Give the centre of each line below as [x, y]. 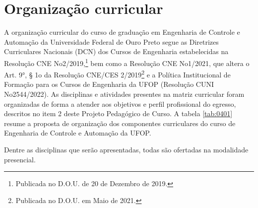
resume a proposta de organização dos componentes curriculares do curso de [120, 123]
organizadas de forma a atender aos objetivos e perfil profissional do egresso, [120, 104]
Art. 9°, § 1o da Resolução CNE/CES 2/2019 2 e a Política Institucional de [117, 74]
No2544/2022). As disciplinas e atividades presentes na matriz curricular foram [124, 94]
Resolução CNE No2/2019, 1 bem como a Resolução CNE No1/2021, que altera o [127, 62]
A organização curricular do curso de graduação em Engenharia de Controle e [122, 32]
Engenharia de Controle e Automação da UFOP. [78, 133]
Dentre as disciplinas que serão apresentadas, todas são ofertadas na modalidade [126, 149]
